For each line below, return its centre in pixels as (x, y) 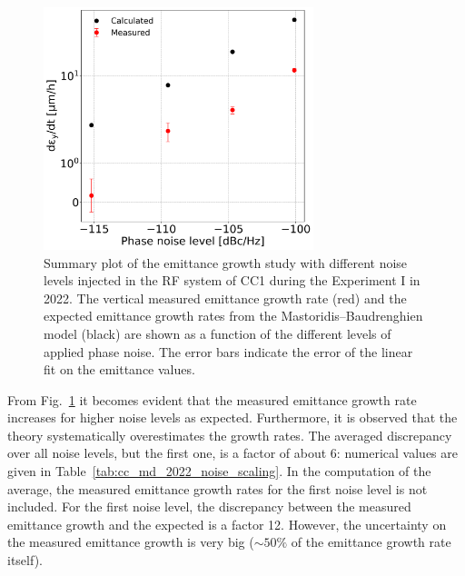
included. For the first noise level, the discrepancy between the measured (209, 506)
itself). (25, 560)
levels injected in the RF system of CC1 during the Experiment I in (232, 280)
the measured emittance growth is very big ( (131, 542)
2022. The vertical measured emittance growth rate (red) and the (225, 298)
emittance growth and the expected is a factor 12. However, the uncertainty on (227, 524)
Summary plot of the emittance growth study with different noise (226, 262)
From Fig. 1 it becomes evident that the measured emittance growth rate (212, 399)
